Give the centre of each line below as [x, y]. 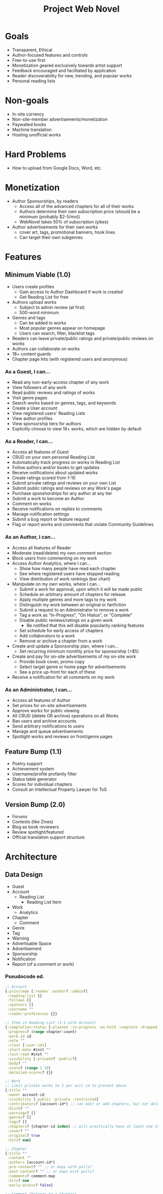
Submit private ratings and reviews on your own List [64, 483]
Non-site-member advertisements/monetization [60, 119]
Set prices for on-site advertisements [49, 705]
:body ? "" [17, 1063]
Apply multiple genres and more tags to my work [68, 599]
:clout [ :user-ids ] [27, 1045]
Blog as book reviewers [35, 827]
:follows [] [19, 1000]
